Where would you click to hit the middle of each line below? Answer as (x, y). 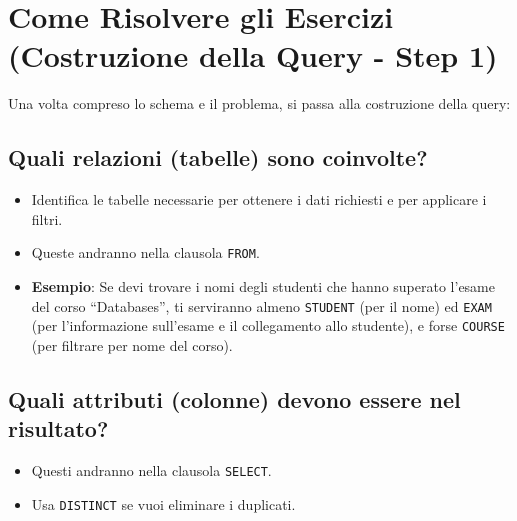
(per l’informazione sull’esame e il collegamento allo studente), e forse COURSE (268, 325)
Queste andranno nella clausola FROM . (145, 252)
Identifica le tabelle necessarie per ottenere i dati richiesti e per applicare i (259, 199)
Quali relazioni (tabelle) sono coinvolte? (218, 157)
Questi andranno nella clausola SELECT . (151, 470)
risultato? (58, 428)
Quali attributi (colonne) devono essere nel (234, 398)
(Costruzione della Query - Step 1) (253, 55)
